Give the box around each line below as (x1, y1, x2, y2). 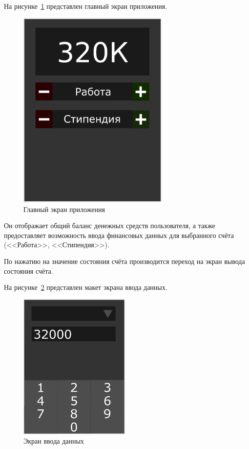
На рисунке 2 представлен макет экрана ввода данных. (4, 282, 167, 292)
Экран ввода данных (23, 436, 84, 446)
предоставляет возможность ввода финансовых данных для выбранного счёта (4, 230, 234, 240)
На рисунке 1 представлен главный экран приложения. (4, 1, 167, 11)
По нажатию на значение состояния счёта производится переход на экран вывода (4, 256, 245, 266)
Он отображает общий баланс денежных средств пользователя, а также (4, 220, 215, 231)
